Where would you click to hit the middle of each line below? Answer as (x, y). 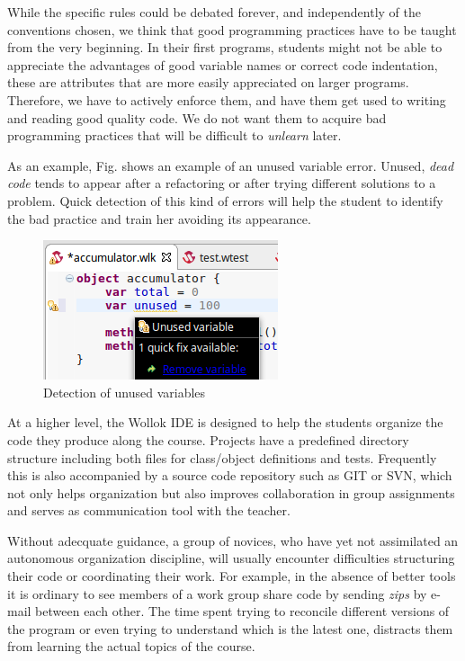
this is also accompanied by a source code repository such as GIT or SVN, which (230, 475)
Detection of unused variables (125, 392)
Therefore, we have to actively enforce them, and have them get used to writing (227, 99)
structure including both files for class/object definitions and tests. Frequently (222, 457)
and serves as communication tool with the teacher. (149, 510)
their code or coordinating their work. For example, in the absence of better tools (232, 576)
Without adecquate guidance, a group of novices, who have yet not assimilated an (233, 540)
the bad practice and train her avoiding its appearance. (159, 218)
